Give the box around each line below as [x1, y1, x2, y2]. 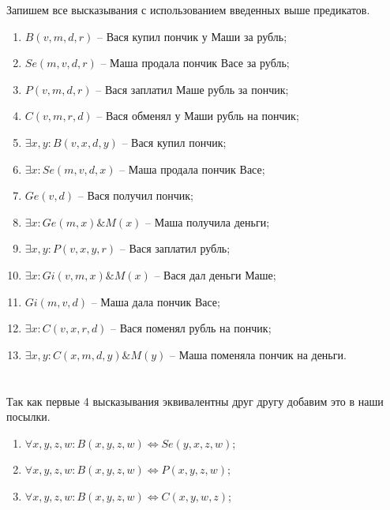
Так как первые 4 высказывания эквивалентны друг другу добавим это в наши [6, 392, 384, 409]
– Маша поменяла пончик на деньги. [170, 346, 347, 362]
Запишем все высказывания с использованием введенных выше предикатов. [6, 2, 370, 17]
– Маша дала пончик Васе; [91, 293, 220, 309]
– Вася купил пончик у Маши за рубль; [96, 28, 287, 44]
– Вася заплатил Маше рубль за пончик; [96, 81, 289, 97]
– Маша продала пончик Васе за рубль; [100, 54, 290, 71]
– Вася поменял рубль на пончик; [111, 320, 272, 336]
